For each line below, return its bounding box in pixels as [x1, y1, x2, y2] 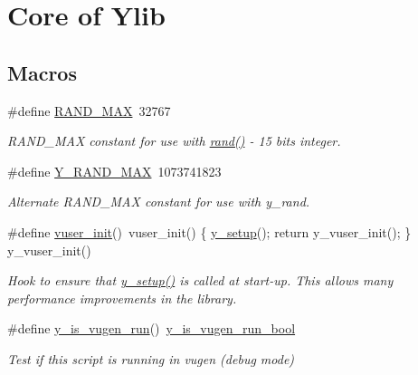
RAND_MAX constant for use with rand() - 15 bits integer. [7, 131, 341, 150]
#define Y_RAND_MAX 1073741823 [7, 161, 222, 180]
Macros [7, 58, 77, 86]
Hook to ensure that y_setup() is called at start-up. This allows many [7, 271, 394, 290]
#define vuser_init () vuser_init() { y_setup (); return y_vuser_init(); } [7, 222, 412, 241]
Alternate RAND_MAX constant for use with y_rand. [7, 192, 310, 211]
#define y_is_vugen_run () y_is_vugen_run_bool [7, 319, 296, 338]
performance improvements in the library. [7, 288, 237, 307]
